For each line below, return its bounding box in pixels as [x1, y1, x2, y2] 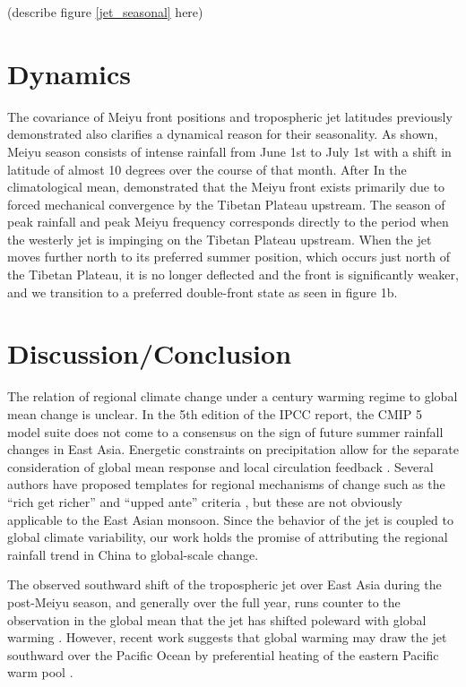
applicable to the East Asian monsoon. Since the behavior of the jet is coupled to [7, 510, 453, 528]
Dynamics [7, 55, 132, 91]
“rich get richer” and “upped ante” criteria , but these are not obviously [7, 492, 403, 511]
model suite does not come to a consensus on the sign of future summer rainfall [7, 422, 444, 441]
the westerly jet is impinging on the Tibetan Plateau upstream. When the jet [7, 229, 432, 248]
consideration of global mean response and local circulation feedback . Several [7, 457, 434, 476]
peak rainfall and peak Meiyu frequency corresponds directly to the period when [7, 212, 449, 231]
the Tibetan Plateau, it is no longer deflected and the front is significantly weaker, [7, 265, 459, 284]
